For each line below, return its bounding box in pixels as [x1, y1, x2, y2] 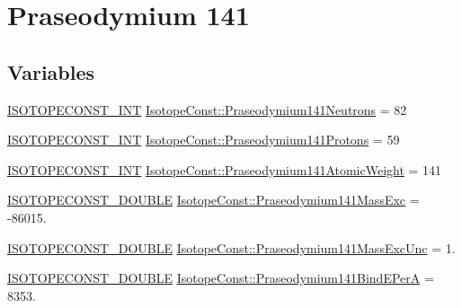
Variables [7, 57, 95, 85]
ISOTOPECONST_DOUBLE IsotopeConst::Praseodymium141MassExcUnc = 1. [7, 238, 456, 257]
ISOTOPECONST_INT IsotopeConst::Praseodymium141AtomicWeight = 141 [7, 160, 442, 179]
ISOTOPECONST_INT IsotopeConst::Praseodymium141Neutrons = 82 [7, 100, 407, 119]
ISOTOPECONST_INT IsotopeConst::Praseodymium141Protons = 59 [7, 130, 400, 149]
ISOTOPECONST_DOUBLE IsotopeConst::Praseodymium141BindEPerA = [7, 268, 434, 287]
